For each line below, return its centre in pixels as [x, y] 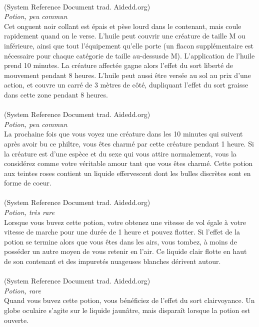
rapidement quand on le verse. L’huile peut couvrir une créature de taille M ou [125, 36]
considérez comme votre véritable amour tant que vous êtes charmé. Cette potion [128, 163]
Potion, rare [22, 290]
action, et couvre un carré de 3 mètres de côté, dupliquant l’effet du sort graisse [126, 85]
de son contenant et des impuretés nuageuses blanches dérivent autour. [112, 261]
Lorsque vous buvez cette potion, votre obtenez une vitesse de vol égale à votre [125, 222]
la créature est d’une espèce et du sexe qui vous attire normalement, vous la [120, 153]
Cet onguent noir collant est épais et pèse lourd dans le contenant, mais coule [123, 26]
